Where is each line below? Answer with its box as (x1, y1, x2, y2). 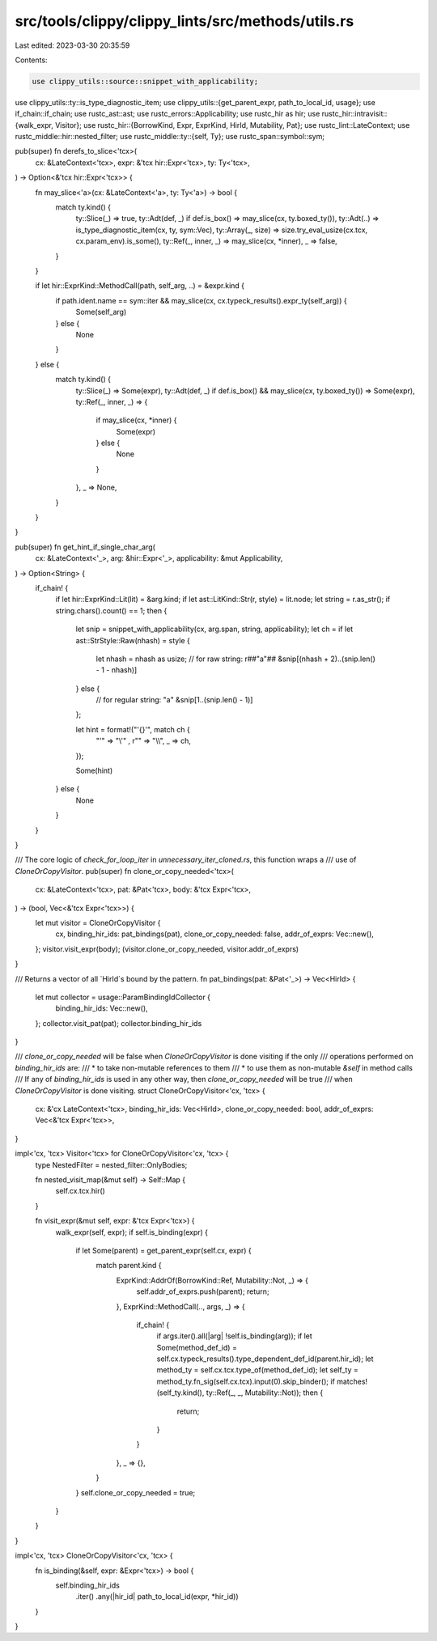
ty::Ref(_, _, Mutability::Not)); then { (206, 1388, 324, 1397)
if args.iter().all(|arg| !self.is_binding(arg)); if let (156, 1331, 313, 1341)
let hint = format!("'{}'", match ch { (75, 724, 190, 734)
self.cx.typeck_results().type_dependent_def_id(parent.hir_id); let (156, 1354, 374, 1363)
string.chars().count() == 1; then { (55, 605, 168, 615)
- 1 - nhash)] (95, 665, 138, 675)
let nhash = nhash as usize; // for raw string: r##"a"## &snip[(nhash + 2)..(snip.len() (95, 654, 376, 664)
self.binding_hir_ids (55, 1580, 121, 1590)
